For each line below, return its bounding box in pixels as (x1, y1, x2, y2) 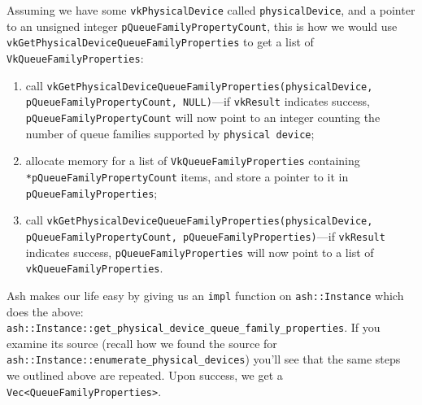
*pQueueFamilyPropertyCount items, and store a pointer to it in (25, 168, 349, 185)
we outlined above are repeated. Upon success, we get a (7, 367, 283, 383)
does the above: (7, 303, 84, 320)
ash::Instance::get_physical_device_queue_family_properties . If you (7, 319, 381, 336)
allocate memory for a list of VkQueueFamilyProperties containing (25, 152, 360, 169)
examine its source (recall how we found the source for (7, 334, 277, 351)
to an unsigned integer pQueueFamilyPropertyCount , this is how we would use (7, 17, 398, 34)
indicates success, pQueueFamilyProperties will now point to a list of (25, 243, 374, 260)
